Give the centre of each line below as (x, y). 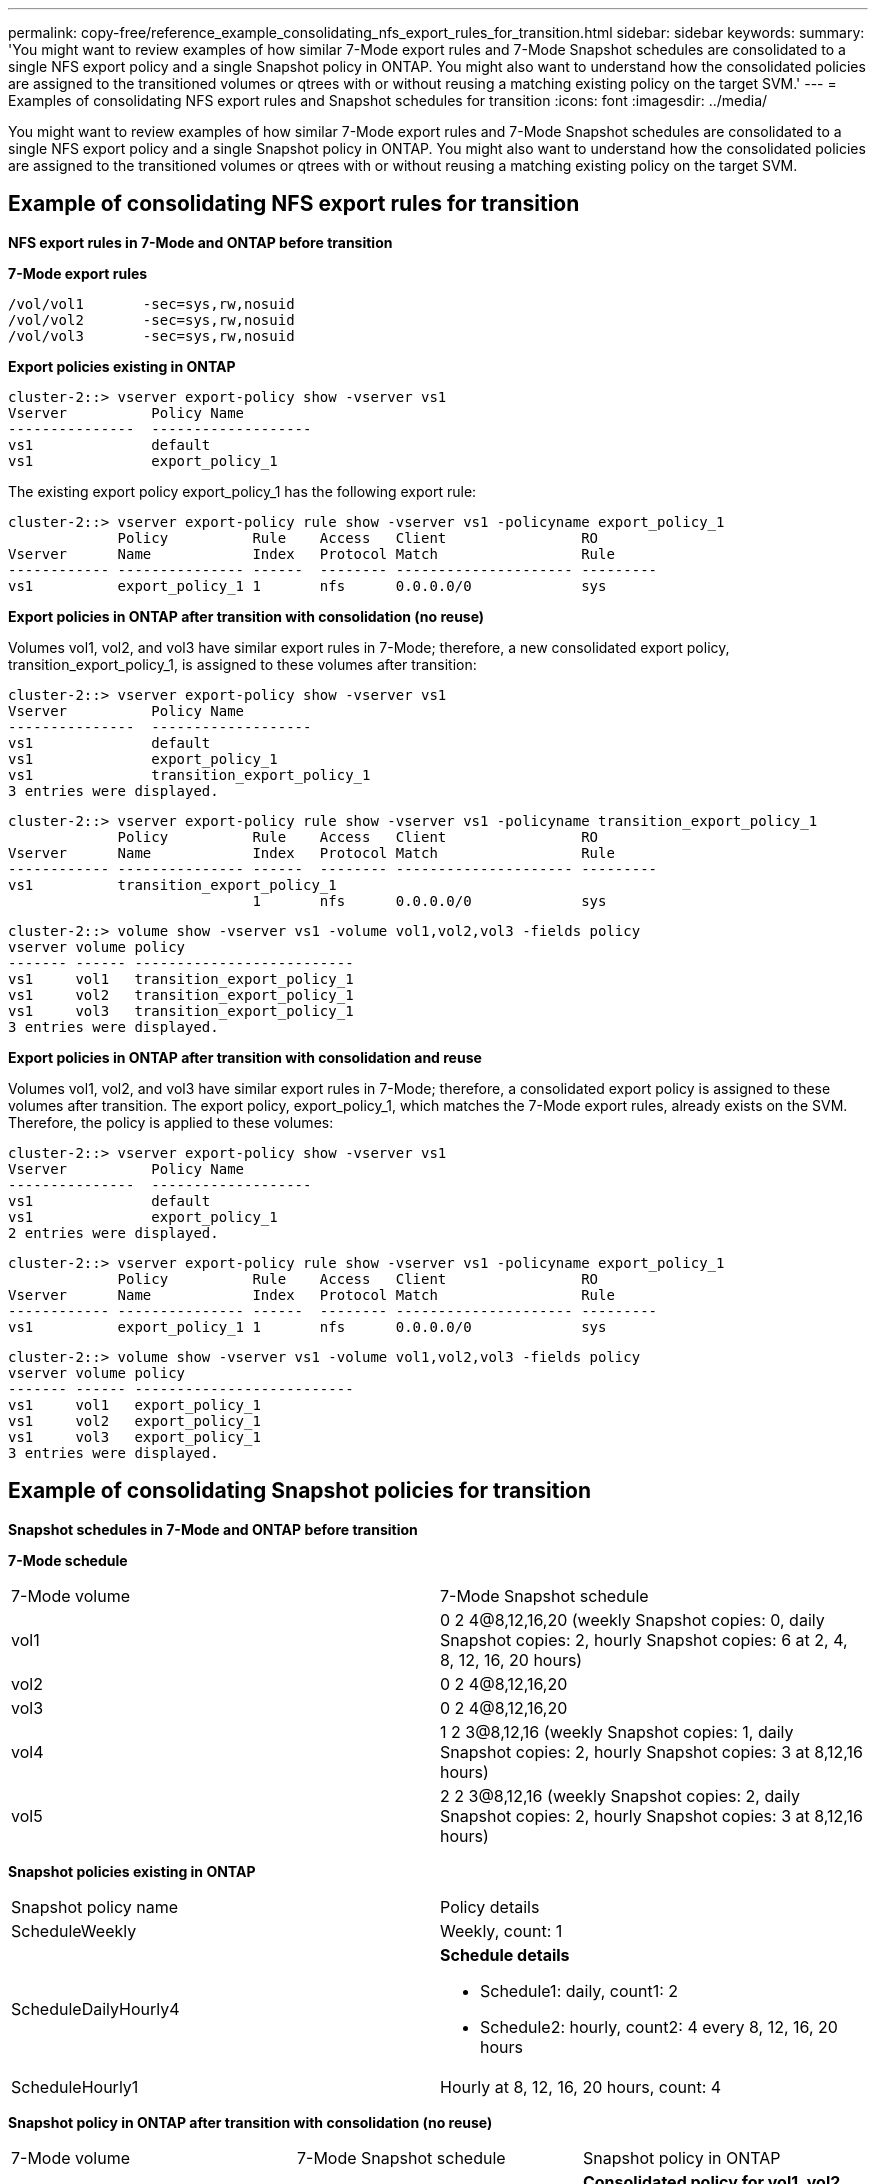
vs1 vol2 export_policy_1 (134, 1420)
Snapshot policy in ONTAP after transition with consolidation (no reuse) (250, 2122)
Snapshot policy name (94, 1906)
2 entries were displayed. (113, 1232)
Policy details (490, 1906)
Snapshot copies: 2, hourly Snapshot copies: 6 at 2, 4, (644, 1639)
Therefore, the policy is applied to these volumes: (171, 1122)
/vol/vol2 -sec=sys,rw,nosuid (151, 319)
